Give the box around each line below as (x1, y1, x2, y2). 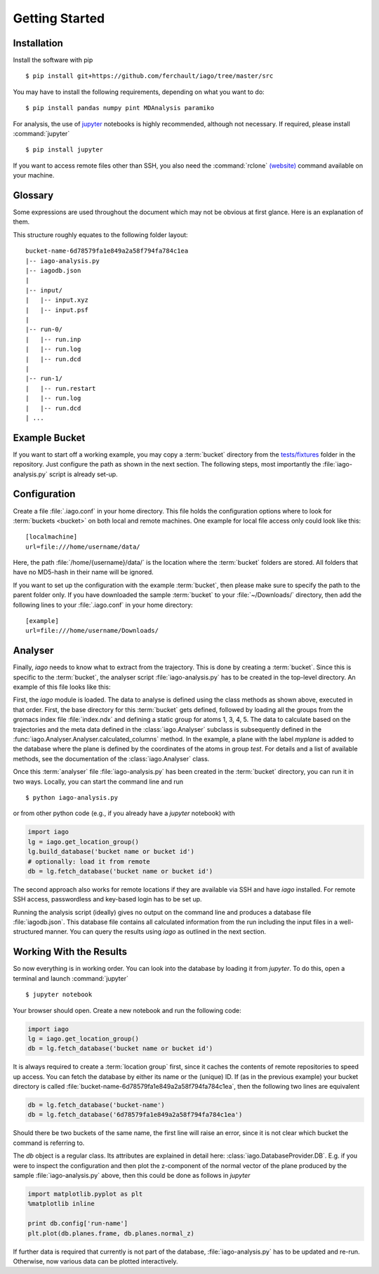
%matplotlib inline (27, 1200, 95, 1208)
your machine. (13, 171, 55, 180)
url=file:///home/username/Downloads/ (25, 626, 159, 635)
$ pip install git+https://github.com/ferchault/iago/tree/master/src (25, 72, 274, 80)
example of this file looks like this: (13, 683, 111, 691)
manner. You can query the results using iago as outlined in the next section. (44, 927, 267, 936)
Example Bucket (13, 431, 86, 443)
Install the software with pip (13, 56, 93, 65)
